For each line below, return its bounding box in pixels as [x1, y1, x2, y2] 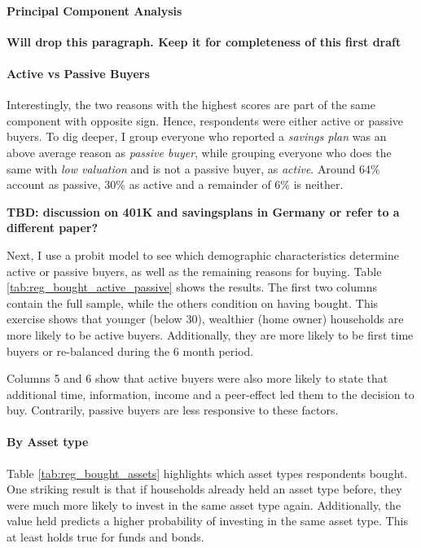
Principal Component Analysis [7, 2, 182, 19]
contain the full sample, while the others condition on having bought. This [7, 294, 379, 311]
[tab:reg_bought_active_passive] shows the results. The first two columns [7, 278, 377, 296]
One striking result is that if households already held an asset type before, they [7, 480, 402, 498]
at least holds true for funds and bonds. [7, 528, 204, 546]
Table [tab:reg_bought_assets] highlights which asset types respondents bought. [7, 464, 408, 481]
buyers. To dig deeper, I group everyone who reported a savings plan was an [7, 128, 387, 145]
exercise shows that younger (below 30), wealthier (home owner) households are [7, 310, 404, 327]
